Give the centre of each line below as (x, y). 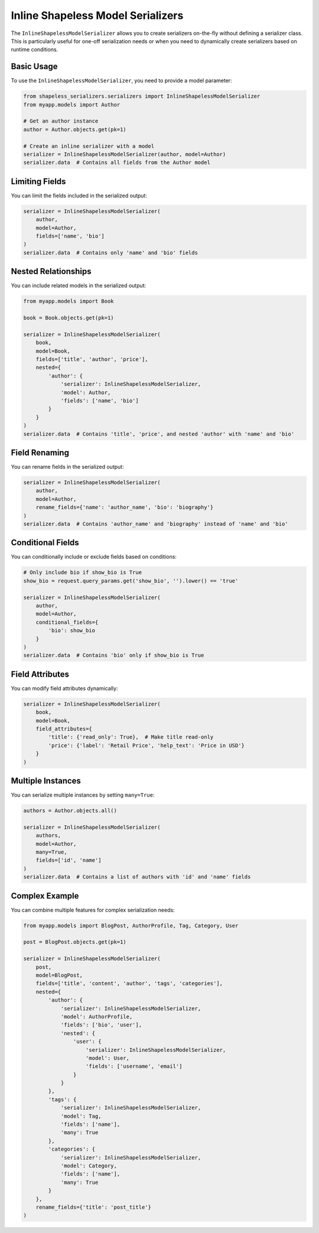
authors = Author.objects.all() (70, 811)
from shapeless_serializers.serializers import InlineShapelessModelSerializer (142, 96)
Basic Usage (34, 67)
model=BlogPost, (59, 975)
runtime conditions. (35, 50)
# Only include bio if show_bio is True (82, 572)
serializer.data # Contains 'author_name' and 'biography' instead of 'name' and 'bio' (156, 524)
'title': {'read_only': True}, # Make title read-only (131, 737)
